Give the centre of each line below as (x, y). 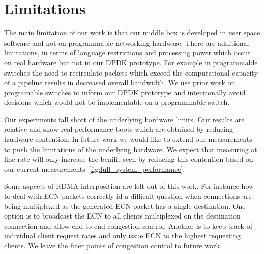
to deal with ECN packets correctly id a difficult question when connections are (128, 196)
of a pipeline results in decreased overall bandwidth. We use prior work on (120, 82)
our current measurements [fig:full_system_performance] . (95, 169)
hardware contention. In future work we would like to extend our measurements (128, 139)
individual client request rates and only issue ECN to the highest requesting (123, 235)
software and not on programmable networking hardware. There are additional (127, 42)
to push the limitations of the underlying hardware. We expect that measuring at (131, 149)
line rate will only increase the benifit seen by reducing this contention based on (129, 159)
